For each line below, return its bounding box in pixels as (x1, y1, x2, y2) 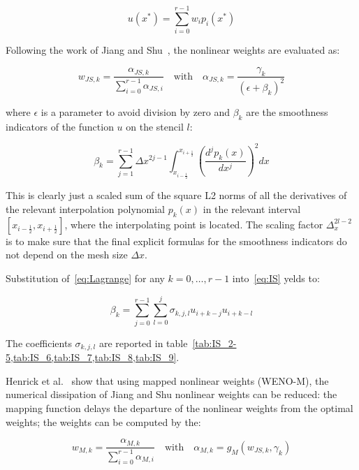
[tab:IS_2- (192, 335, 237, 350)
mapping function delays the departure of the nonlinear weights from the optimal (6, 400, 353, 415)
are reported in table (98, 335, 188, 350)
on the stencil (126, 119, 184, 133)
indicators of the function (6, 119, 114, 133)
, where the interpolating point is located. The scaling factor (64, 216, 323, 231)
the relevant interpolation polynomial (6, 201, 166, 216)
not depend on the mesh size (6, 247, 128, 262)
